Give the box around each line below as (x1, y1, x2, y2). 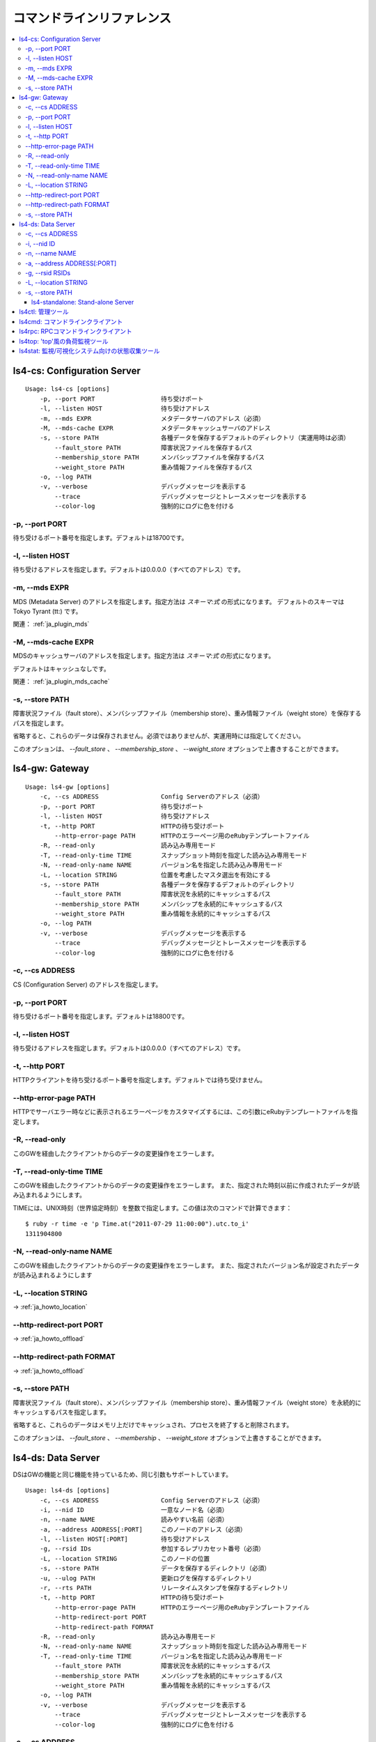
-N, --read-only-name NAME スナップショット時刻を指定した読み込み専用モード (39, 1642, 308, 1651)
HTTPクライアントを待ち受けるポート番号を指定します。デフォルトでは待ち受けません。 (13, 1076, 267, 1084)
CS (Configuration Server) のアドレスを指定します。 (13, 980, 162, 989)
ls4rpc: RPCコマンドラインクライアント (19, 327, 132, 336)
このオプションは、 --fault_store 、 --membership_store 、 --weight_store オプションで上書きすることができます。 (13, 744, 343, 753)
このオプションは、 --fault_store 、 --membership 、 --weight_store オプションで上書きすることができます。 (13, 1433, 325, 1442)
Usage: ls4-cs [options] (25, 385, 110, 393)
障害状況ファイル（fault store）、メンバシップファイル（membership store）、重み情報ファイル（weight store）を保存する (13, 709, 361, 718)
